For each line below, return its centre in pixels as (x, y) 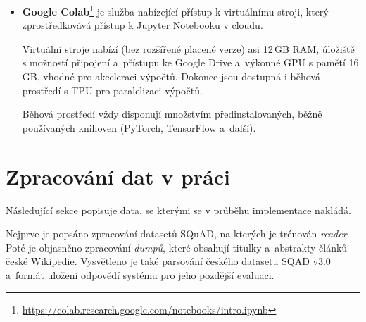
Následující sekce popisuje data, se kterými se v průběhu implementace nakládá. (178, 210)
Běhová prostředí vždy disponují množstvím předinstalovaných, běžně (172, 114)
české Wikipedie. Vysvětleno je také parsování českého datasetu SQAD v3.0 (168, 261)
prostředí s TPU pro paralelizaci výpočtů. (112, 90)
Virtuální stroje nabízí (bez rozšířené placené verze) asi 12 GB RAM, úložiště (188, 48)
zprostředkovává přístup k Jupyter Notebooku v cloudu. (143, 25)
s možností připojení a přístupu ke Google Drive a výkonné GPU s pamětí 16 (190, 62)
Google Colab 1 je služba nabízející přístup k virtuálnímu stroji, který (175, 10)
